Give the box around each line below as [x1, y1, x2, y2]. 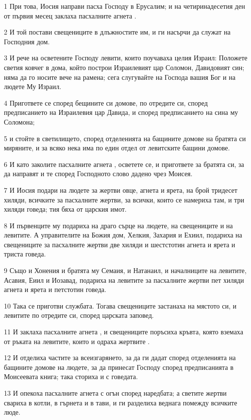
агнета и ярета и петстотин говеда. [4, 284, 106, 294]
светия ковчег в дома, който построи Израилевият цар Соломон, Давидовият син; [4, 62, 245, 72]
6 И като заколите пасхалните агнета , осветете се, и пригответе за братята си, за [4, 159, 244, 169]
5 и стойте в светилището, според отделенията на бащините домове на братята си [4, 133, 246, 143]
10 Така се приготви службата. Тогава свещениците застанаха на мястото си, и [4, 300, 236, 310]
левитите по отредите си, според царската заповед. [4, 310, 154, 320]
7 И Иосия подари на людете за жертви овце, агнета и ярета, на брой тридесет [4, 184, 237, 195]
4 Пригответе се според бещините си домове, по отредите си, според [4, 97, 208, 108]
